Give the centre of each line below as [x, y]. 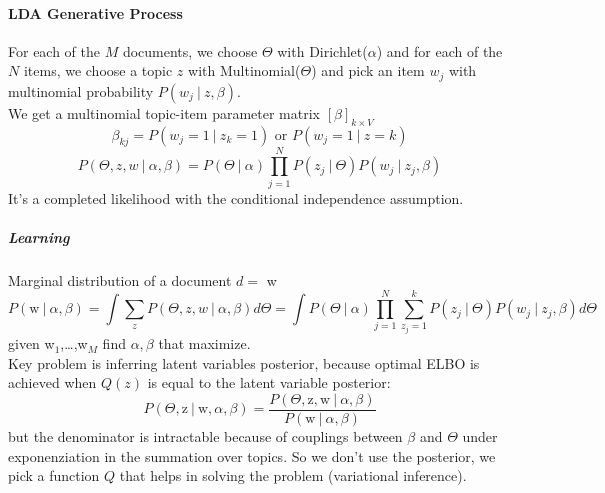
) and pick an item [368, 70]
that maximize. [204, 343]
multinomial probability [81, 90]
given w [31, 343]
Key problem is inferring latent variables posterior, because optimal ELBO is [244, 362]
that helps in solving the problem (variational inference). [293, 475]
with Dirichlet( [322, 50]
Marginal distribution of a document [120, 279]
